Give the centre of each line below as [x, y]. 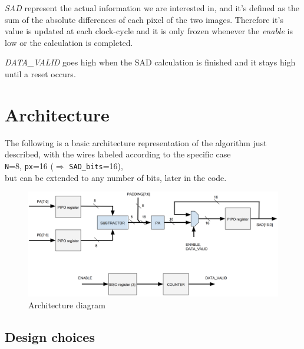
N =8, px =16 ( [29, 165]
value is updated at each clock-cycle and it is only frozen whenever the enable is [149, 31]
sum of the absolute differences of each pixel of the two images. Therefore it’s [144, 19]
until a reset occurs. [40, 73]
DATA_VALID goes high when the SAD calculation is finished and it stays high [150, 62]
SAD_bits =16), [96, 165]
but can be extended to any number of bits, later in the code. [116, 177]
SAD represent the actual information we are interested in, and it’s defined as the [152, 8]
